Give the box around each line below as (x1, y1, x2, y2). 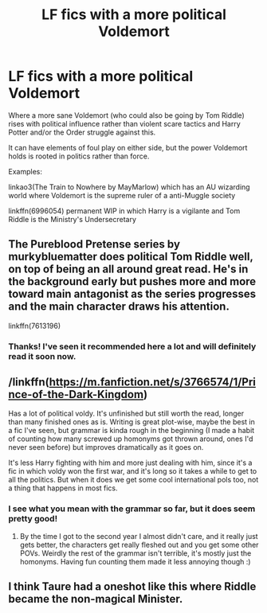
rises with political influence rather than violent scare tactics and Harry (8, 119, 241, 128)
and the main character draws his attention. (8, 300, 230, 314)
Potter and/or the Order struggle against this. (8, 127, 156, 137)
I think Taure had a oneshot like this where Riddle (8, 580, 257, 594)
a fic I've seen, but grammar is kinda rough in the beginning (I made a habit (8, 426, 255, 435)
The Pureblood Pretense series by (8, 237, 181, 252)
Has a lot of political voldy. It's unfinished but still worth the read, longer (8, 408, 245, 419)
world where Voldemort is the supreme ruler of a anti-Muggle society (8, 190, 236, 200)
